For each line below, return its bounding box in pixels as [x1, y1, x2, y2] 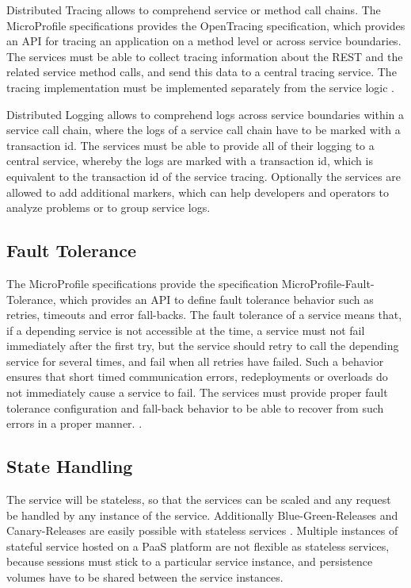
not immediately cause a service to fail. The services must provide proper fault [6, 384, 388, 401]
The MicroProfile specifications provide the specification [6, 275, 279, 291]
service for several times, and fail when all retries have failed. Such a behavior [6, 352, 384, 369]
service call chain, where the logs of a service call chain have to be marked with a [6, 121, 401, 138]
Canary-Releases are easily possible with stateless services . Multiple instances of [6, 522, 398, 539]
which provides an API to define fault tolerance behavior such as [59, 290, 374, 307]
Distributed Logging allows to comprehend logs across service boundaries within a [6, 106, 405, 122]
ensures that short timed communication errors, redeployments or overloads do [6, 368, 388, 385]
